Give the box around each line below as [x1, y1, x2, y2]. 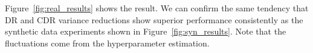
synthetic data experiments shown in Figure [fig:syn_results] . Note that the [5, 25, 286, 38]
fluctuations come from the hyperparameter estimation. [5, 36, 210, 49]
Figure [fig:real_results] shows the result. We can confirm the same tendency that [5, 2, 309, 14]
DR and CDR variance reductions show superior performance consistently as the [5, 13, 303, 26]
